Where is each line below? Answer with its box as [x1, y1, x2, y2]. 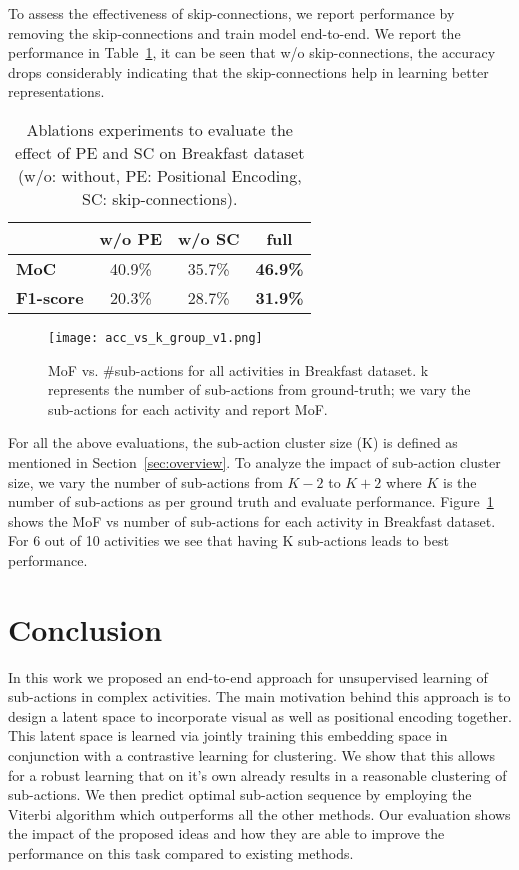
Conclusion [8, 608, 163, 649]
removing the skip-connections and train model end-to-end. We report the [8, 22, 461, 43]
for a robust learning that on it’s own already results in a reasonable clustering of [8, 764, 507, 785]
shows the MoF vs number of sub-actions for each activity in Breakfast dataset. [8, 510, 496, 531]
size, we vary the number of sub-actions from [8, 471, 283, 492]
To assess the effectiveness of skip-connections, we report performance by [8, 3, 455, 23]
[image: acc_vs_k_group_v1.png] [48, 330, 263, 345]
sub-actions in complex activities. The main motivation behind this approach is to [8, 686, 511, 707]
